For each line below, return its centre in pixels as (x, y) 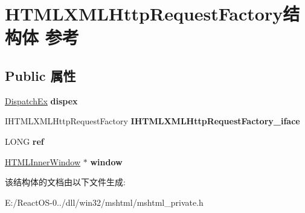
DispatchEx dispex (41, 100)
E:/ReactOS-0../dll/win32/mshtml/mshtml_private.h (104, 202)
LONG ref (24, 141)
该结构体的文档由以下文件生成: (65, 182)
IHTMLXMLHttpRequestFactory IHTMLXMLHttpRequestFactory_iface (152, 121)
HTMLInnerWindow (43, 161)
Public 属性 (40, 75)
